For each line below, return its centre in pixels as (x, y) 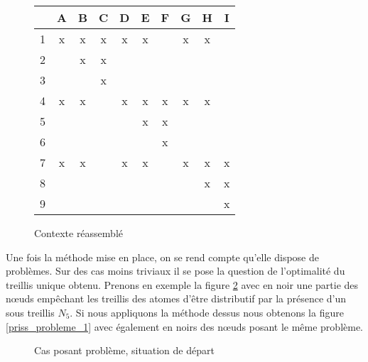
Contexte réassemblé (79, 233)
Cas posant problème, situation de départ (124, 350)
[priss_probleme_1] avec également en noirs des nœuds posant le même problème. (185, 326)
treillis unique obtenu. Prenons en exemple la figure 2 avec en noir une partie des (182, 284)
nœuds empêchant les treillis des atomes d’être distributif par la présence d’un (176, 298)
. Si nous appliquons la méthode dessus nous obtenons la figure (207, 312)
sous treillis (30, 312)
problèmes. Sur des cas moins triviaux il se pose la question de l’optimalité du (175, 271)
